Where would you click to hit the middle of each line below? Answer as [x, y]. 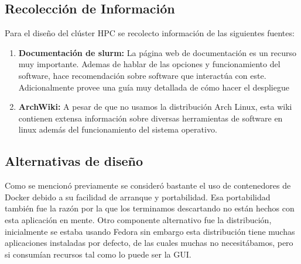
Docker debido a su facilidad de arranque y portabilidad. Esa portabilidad [138, 197]
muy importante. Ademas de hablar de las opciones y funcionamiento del [149, 64]
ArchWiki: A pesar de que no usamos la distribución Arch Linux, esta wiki [155, 107]
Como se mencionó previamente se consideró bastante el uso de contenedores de [148, 185]
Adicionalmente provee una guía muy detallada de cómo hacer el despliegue [154, 87]
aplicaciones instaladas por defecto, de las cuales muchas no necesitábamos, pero [149, 243]
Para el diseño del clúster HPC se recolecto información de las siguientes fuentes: [150, 33]
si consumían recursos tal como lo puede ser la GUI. [98, 254]
